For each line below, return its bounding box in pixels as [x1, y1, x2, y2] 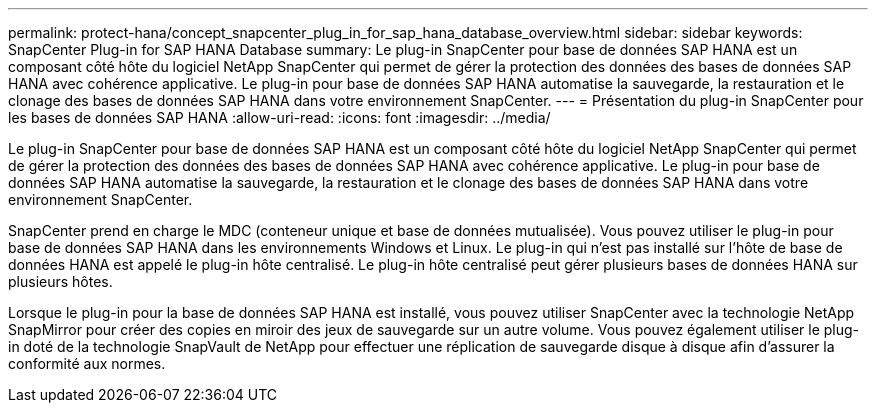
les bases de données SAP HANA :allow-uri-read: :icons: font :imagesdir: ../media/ [8, 109, 551, 126]
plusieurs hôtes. [8, 273, 113, 290]
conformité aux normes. [8, 355, 166, 372]
